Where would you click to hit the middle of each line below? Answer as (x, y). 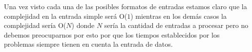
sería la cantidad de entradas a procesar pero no (176, 25)
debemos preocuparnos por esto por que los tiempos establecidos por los (112, 34)
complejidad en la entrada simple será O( (66, 16)
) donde (83, 25)
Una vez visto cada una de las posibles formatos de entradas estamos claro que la (126, 6)
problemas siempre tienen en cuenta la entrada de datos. (88, 44)
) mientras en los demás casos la (178, 16)
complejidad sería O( (35, 25)
